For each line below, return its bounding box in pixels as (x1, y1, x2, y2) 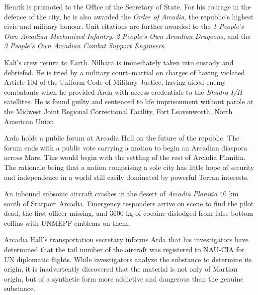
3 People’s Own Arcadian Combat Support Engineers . (4, 40, 166, 51)
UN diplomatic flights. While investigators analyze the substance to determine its (4, 254, 252, 264)
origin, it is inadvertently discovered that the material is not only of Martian (4, 264, 238, 274)
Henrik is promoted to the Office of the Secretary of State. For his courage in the (4, 1, 251, 11)
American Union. (4, 116, 56, 126)
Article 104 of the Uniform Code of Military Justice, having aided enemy (4, 77, 226, 87)
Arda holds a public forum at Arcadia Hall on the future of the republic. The (4, 133, 240, 143)
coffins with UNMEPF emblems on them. (4, 217, 130, 228)
